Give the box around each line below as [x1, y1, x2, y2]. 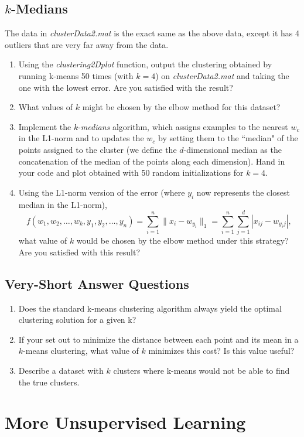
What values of [18, 101, 73, 113]
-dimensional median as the [183, 143, 282, 155]
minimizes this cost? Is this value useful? [148, 344, 295, 357]
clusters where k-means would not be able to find [113, 364, 290, 377]
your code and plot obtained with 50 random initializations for [18, 166, 244, 179]
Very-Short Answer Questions [5, 274, 189, 292]
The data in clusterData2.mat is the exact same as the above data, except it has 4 [5, 27, 299, 39]
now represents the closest [196, 186, 290, 198]
